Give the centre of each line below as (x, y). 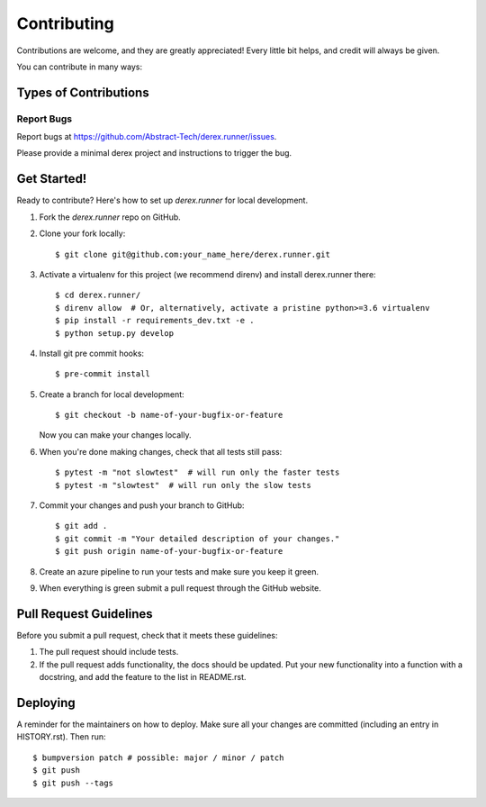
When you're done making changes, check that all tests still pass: (161, 451)
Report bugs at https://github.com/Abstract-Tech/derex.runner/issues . (147, 137)
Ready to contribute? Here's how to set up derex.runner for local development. (162, 200)
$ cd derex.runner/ (98, 295)
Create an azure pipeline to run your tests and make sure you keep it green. (179, 571)
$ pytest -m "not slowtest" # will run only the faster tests (198, 472)
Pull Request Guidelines (85, 614)
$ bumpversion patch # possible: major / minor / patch (158, 757)
